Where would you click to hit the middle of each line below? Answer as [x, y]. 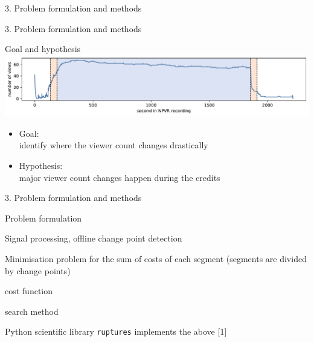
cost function [29, 291]
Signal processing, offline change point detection [94, 238]
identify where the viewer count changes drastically [114, 145]
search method [32, 311]
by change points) [38, 270]
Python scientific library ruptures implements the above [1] [116, 331]
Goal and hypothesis [43, 49]
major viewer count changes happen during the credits [120, 177]
